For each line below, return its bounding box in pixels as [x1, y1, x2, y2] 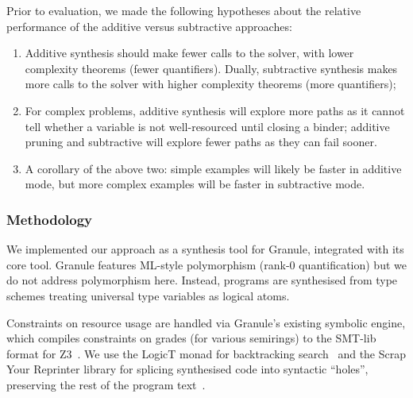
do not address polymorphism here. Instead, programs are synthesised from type [6, 272, 398, 288]
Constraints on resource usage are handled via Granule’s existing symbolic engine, [6, 314, 406, 330]
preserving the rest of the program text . [6, 376, 206, 392]
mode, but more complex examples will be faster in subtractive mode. [25, 176, 365, 192]
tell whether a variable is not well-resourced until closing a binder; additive [25, 118, 390, 134]
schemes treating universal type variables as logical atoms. [6, 287, 290, 303]
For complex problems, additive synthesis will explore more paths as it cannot [25, 102, 405, 118]
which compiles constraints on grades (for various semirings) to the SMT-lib [6, 330, 376, 346]
